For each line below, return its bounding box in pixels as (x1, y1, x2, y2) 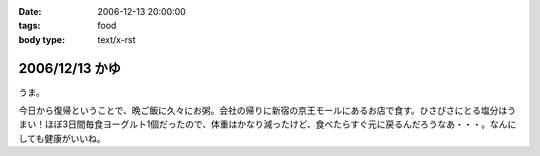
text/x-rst (97, 33, 136, 45)
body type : (18, 33, 65, 45)
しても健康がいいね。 (18, 132, 106, 144)
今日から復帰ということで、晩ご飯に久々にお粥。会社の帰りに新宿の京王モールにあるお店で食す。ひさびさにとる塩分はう (18, 105, 517, 117)
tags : (18, 20, 41, 32)
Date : (18, 6, 42, 17)
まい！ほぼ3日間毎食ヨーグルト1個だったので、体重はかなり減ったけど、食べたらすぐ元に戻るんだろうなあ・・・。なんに (18, 118, 517, 130)
